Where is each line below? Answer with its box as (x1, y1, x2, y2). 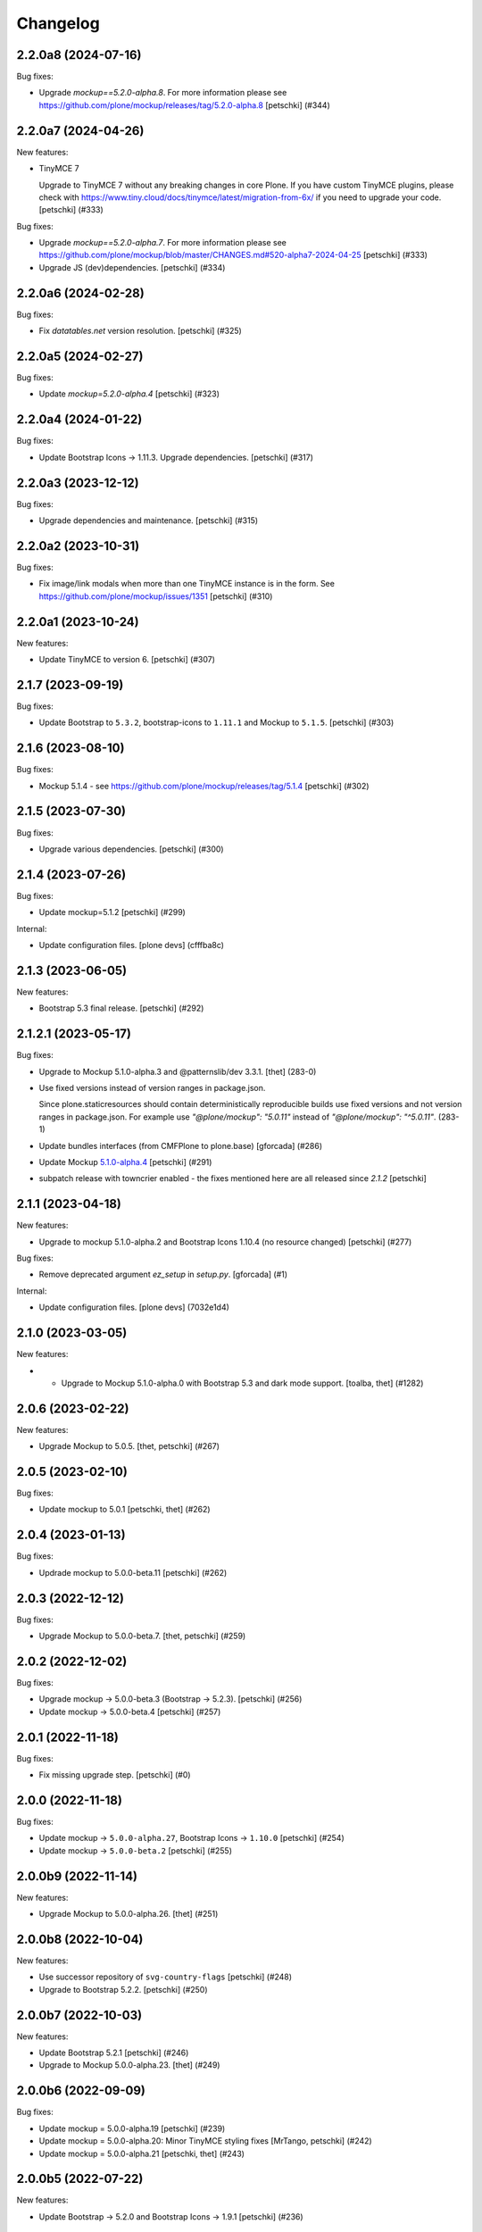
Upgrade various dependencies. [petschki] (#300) (38, 844, 224, 854)
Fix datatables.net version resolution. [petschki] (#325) (38, 326, 243, 337)
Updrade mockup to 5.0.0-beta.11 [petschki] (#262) (38, 1567, 228, 1578)
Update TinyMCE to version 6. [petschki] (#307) (38, 654, 216, 665)
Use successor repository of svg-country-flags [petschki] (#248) (38, 1971, 293, 1982)
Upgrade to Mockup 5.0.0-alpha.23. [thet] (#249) (38, 2060, 220, 2070)
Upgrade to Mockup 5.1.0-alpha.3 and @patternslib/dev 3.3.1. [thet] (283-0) (38, 1066, 317, 1077)
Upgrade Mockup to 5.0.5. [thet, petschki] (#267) (38, 1441, 220, 1452)
